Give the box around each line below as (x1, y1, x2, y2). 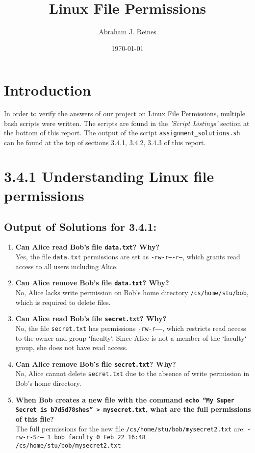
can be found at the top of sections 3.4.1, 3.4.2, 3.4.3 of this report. (4, 137, 206, 148)
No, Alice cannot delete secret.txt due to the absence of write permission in (15, 368, 250, 378)
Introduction (4, 80, 91, 100)
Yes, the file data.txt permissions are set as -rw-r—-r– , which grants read (15, 252, 240, 262)
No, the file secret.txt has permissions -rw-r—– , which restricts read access (15, 323, 246, 333)
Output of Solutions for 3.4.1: (4, 219, 157, 234)
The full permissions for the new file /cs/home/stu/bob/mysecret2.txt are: (15, 423, 245, 433)
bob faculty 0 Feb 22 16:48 (54, 434, 146, 441)
